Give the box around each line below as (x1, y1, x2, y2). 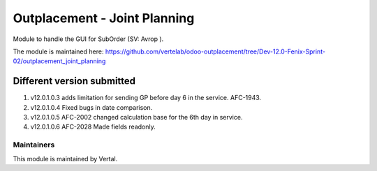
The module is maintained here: (13, 47, 104, 56)
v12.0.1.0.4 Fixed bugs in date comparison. (30, 103, 153, 111)
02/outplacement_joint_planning (13, 57, 106, 65)
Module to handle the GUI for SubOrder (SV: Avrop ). (13, 35, 164, 43)
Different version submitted (13, 75, 136, 87)
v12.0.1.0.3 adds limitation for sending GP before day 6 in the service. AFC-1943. (30, 94, 262, 102)
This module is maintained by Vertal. (13, 154, 118, 163)
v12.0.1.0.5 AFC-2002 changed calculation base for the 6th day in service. (30, 113, 243, 122)
